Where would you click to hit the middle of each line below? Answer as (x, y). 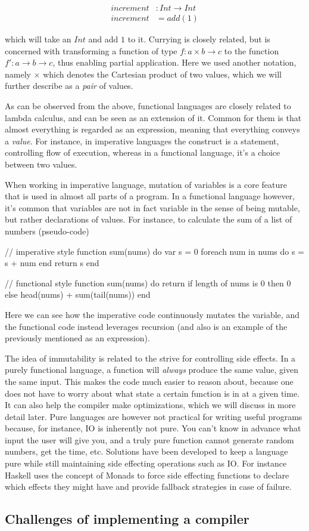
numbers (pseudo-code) (47, 231)
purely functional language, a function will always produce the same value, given (152, 370)
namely (18, 74)
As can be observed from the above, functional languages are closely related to (148, 106)
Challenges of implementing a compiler (127, 519)
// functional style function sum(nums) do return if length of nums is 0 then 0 (148, 283)
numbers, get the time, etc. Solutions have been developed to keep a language (146, 451)
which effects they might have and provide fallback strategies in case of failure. (148, 487)
